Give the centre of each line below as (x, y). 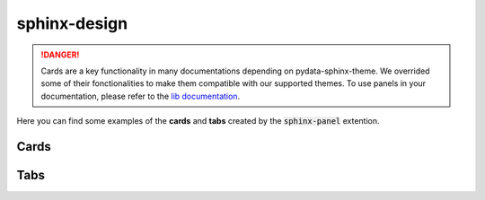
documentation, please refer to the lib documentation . (141, 96)
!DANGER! (60, 55)
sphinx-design (72, 23)
